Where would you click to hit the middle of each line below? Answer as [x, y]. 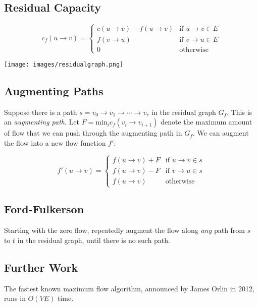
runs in [15, 298]
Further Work [41, 267]
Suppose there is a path [41, 112]
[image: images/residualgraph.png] [64, 64]
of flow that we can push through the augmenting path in [93, 133]
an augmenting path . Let [42, 122]
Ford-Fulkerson [44, 209]
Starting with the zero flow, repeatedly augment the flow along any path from [125, 230]
